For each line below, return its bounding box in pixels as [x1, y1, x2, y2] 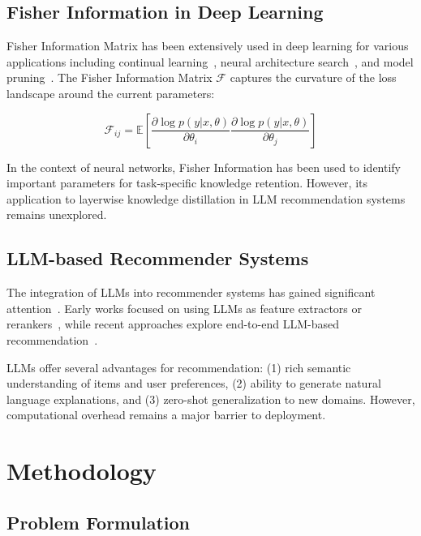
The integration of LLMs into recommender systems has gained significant [6, 284, 376, 301]
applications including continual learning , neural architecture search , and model [6, 53, 414, 70]
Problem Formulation [6, 509, 190, 534]
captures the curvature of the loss [230, 69, 397, 86]
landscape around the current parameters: [6, 84, 215, 101]
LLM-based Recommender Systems [6, 246, 309, 271]
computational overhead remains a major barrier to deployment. [6, 406, 326, 423]
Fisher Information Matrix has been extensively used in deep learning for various [6, 37, 409, 54]
